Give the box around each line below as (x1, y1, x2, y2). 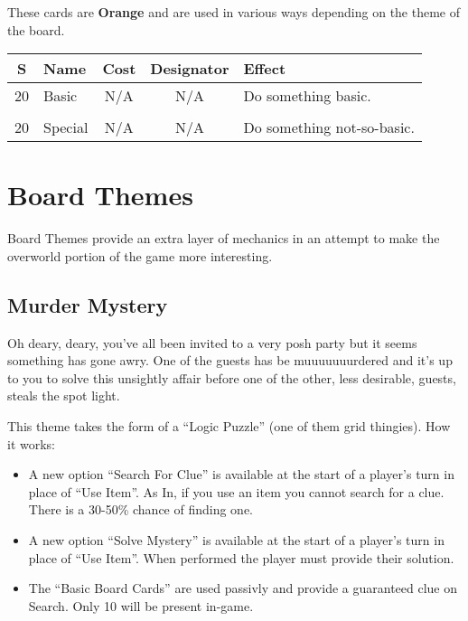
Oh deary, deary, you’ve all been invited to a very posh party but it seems (7, 333, 417, 352)
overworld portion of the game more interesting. (7, 246, 273, 265)
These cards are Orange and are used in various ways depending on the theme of (7, 3, 461, 21)
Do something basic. (243, 85, 371, 107)
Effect (243, 58, 286, 80)
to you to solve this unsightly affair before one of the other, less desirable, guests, (7, 368, 456, 387)
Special (43, 117, 89, 138)
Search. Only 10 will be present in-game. (28, 596, 254, 615)
